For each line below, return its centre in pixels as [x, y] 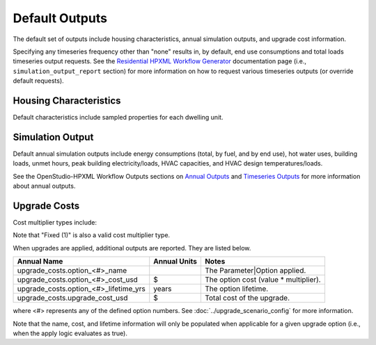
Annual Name [40, 262]
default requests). [38, 81]
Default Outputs [60, 18]
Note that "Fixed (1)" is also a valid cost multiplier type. [92, 235]
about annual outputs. [44, 186]
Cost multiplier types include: [55, 222]
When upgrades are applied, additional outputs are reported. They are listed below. [132, 248]
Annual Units [175, 262]
